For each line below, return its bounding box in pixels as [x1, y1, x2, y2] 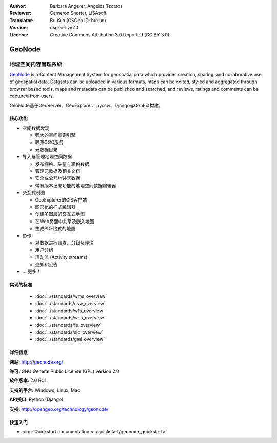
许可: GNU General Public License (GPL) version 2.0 [9, 368, 120, 374]
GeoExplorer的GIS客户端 [35, 196, 87, 203]
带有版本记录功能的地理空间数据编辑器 [35, 182, 116, 188]
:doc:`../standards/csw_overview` [35, 300, 106, 307]
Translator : [9, 17, 34, 23]
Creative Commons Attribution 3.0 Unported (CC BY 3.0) [50, 31, 170, 38]
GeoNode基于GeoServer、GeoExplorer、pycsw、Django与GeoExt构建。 [9, 103, 164, 109]
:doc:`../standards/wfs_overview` [35, 308, 105, 314]
